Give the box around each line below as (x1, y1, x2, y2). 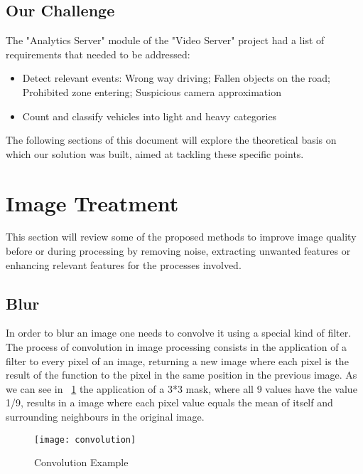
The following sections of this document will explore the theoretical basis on (6, 132, 337, 147)
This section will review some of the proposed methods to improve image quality (6, 229, 357, 244)
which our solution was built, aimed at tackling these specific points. (6, 146, 304, 161)
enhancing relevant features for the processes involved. (6, 257, 242, 272)
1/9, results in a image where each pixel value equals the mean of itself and (6, 395, 333, 410)
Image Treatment (6, 188, 179, 217)
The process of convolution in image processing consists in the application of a (6, 339, 347, 354)
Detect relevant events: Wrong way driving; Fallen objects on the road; (22, 70, 330, 85)
